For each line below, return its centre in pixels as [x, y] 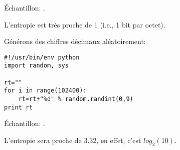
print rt [19, 107]
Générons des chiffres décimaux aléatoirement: [75, 41]
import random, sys [36, 66]
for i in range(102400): [45, 91]
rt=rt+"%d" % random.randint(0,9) [76, 99]
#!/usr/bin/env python [42, 57]
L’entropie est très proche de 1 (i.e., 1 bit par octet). [85, 24]
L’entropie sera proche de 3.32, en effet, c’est [73, 140]
